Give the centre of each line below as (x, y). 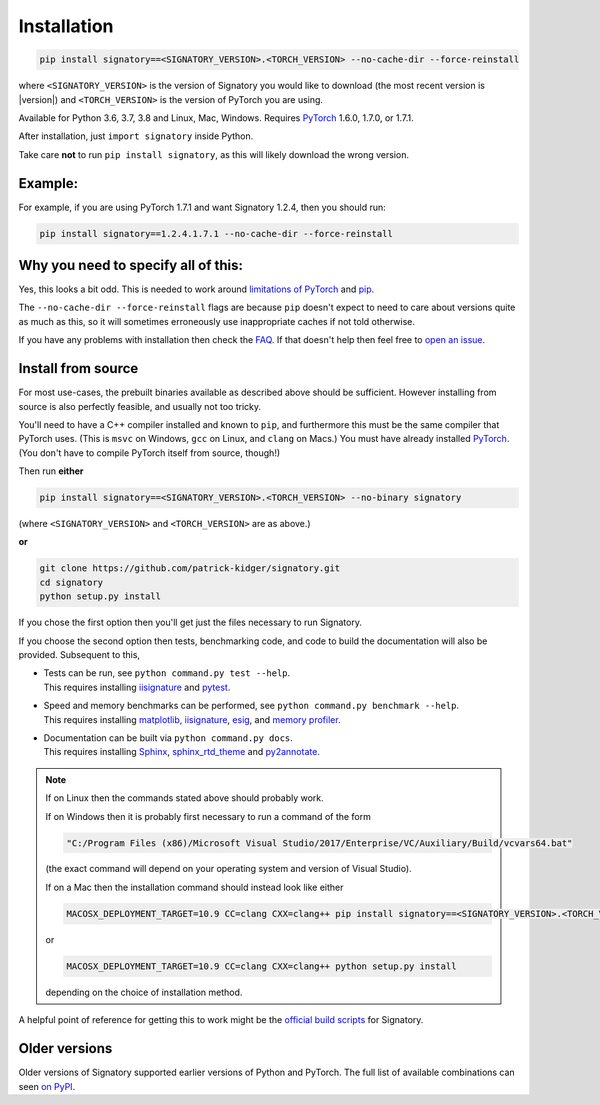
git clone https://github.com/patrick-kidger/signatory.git (190, 568)
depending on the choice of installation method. (144, 992)
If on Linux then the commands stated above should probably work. (184, 798)
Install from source (78, 368)
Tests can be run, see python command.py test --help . (167, 673)
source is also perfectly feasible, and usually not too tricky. (140, 406)
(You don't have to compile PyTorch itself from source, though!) (149, 452)
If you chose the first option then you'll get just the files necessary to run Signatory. (190, 622)
